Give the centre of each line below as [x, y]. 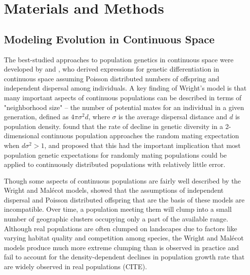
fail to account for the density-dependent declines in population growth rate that [124, 257]
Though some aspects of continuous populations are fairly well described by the [123, 180]
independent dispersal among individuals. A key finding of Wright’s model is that [125, 88]
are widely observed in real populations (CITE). [76, 266]
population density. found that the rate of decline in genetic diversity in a [114, 126]
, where [99, 117]
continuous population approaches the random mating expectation [140, 136]
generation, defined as [36, 117]
